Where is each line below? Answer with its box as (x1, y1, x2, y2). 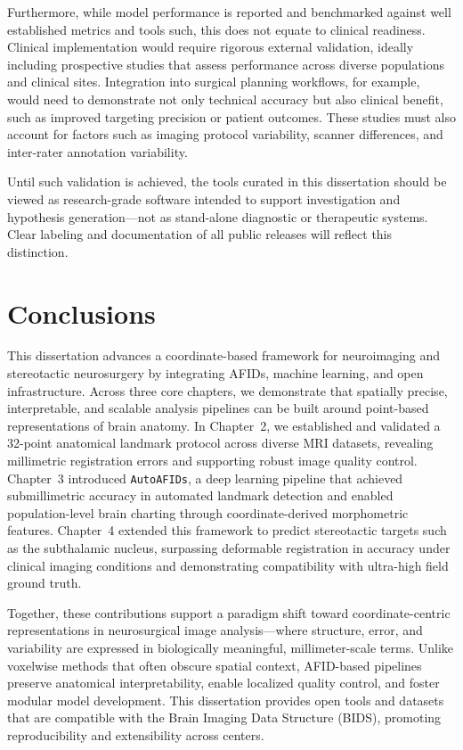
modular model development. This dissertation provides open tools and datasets (7, 690, 444, 709)
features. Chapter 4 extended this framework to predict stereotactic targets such (7, 521, 447, 540)
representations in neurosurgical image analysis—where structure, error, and (7, 621, 423, 639)
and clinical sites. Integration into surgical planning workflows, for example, (7, 72, 420, 91)
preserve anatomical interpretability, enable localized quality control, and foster (7, 673, 440, 692)
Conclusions (7, 294, 156, 331)
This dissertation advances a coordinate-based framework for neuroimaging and (7, 346, 440, 365)
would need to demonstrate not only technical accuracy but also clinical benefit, (7, 89, 443, 108)
